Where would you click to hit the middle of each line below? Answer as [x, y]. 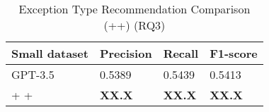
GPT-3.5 [33, 74]
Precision [126, 53]
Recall [181, 53]
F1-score [234, 53]
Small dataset [50, 53]
